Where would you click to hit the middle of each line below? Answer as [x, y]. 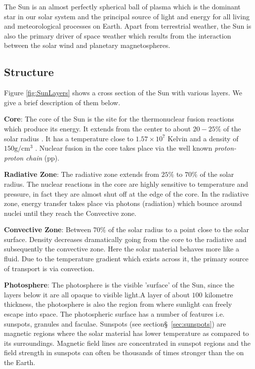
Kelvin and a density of [203, 138]
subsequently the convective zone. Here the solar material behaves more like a [122, 249]
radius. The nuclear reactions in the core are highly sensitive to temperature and [126, 184]
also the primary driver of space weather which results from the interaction [118, 35]
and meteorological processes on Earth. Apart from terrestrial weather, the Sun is [128, 26]
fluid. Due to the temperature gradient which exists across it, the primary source [126, 259]
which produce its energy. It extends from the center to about [97, 128]
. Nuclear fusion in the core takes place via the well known [124, 148]
